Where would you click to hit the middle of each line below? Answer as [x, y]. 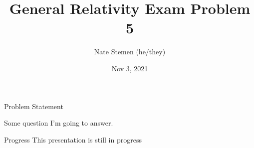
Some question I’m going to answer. [59, 123]
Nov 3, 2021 [130, 68]
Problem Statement [34, 106]
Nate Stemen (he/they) [130, 52]
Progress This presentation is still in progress [73, 139]
